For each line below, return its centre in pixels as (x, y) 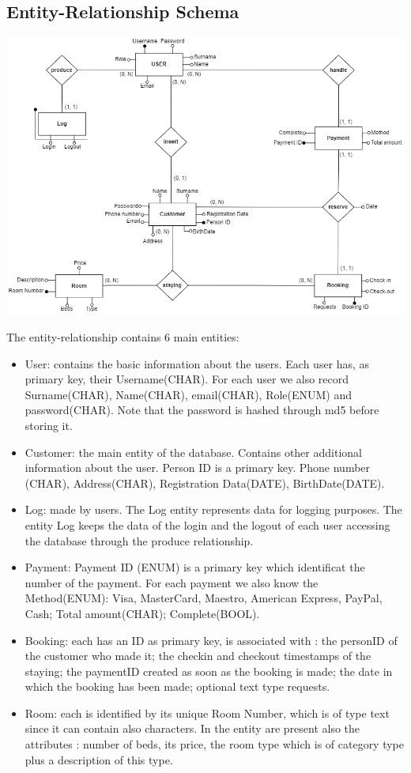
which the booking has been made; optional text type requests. (177, 686)
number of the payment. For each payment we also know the (172, 582)
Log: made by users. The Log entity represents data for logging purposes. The (213, 509)
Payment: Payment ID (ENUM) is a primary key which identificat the (195, 567)
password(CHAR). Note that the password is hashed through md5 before (202, 410)
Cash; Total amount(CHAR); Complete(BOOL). (142, 613)
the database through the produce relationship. (139, 540)
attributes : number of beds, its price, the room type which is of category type (215, 744)
